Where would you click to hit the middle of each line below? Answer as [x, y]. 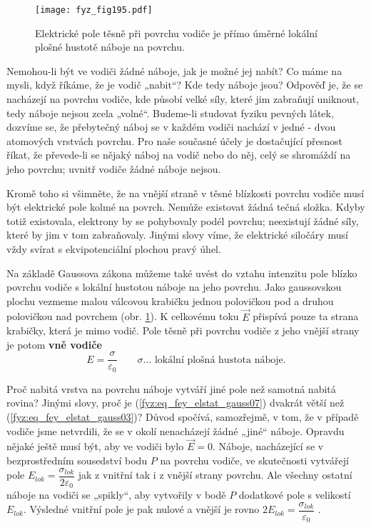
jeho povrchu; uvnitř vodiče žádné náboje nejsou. [114, 169]
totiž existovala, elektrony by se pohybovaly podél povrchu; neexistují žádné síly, [183, 220]
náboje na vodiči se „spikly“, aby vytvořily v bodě [116, 495]
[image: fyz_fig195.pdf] [94, 10]
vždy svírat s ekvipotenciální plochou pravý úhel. [114, 248]
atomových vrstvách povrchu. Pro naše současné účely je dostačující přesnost [175, 140]
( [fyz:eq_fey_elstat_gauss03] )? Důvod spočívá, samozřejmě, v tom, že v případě [183, 417]
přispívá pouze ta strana [306, 316]
